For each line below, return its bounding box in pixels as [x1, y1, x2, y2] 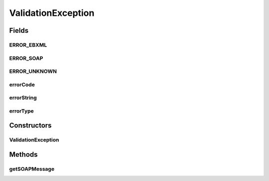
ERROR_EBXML [9, 41, 47, 48]
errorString [9, 94, 37, 101]
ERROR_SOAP [9, 55, 43, 61]
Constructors [9, 121, 52, 130]
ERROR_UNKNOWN [9, 68, 57, 75]
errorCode [9, 81, 35, 88]
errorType [9, 107, 34, 114]
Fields [9, 26, 29, 35]
